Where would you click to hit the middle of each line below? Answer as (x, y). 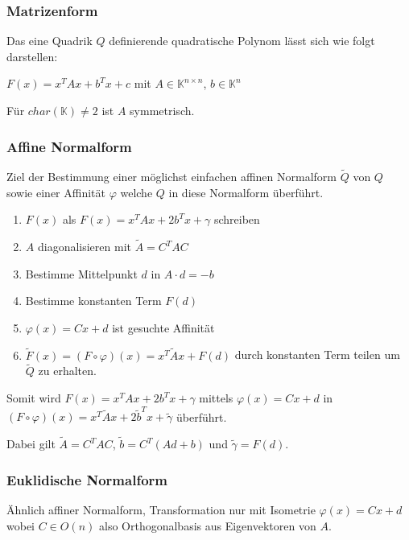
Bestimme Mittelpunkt (81, 273)
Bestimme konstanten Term (93, 301)
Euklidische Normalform (87, 479)
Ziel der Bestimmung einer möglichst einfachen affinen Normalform (171, 177)
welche (136, 192)
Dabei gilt (31, 444)
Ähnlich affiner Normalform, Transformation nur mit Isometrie (161, 509)
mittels (216, 398)
